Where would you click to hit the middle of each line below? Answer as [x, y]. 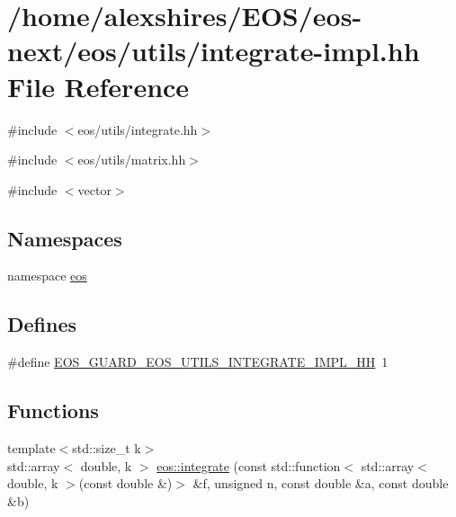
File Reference [98, 86]
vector [94, 189]
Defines [42, 324]
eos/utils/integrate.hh [138, 129]
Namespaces [65, 238]
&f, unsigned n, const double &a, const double [321, 483]
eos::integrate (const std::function [249, 465]
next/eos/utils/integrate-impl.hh [214, 51]
